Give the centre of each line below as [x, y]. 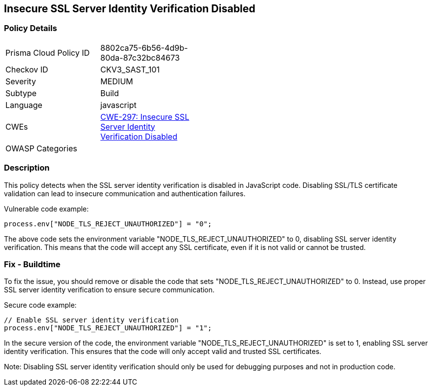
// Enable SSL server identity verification [91, 320]
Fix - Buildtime [32, 264]
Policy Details [31, 28]
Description [27, 168]
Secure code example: [40, 305]
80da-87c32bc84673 [140, 57]
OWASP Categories [41, 148]
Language [24, 105]
